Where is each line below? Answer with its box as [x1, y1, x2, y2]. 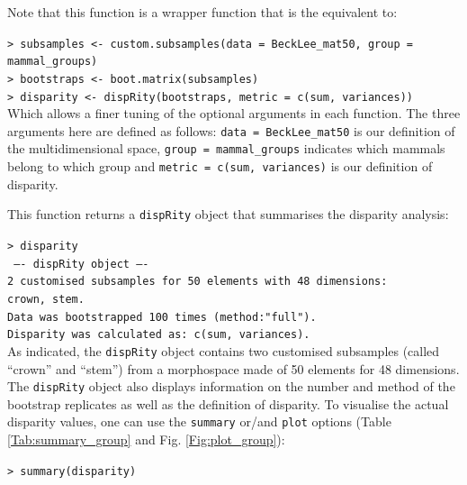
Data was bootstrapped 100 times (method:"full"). [7, 310, 317, 324]
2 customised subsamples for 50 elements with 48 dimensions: [7, 275, 388, 288]
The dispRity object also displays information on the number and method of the [7, 377, 455, 396]
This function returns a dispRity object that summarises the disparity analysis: [7, 205, 449, 224]
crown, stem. [7, 293, 85, 306]
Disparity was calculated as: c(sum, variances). [7, 328, 310, 342]
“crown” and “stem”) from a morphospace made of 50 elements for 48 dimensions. [7, 359, 460, 378]
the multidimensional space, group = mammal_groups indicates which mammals [7, 139, 445, 158]
